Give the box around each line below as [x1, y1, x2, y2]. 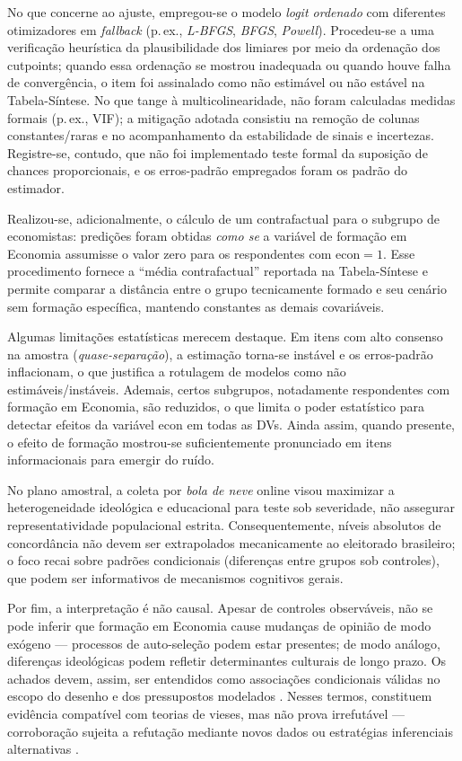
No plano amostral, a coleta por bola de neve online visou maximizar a [7, 480, 395, 499]
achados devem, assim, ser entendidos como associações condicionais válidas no [7, 668, 440, 687]
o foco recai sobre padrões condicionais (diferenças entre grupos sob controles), [7, 551, 440, 570]
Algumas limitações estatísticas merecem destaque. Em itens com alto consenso [7, 327, 443, 346]
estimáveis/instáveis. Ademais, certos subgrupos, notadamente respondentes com [7, 379, 450, 398]
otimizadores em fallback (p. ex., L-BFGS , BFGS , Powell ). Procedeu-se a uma [7, 20, 435, 39]
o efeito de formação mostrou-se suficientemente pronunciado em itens [7, 432, 392, 451]
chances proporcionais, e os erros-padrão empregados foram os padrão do [7, 161, 408, 180]
